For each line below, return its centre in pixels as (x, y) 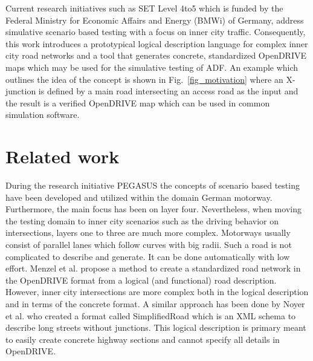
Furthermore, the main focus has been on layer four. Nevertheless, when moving (153, 209)
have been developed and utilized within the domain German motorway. (139, 197)
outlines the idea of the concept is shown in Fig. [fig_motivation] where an (144, 79)
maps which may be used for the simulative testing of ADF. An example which (152, 67)
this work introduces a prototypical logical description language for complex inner (157, 43)
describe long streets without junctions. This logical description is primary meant (156, 327)
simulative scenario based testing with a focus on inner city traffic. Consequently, (156, 32)
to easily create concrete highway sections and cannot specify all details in (143, 339)
